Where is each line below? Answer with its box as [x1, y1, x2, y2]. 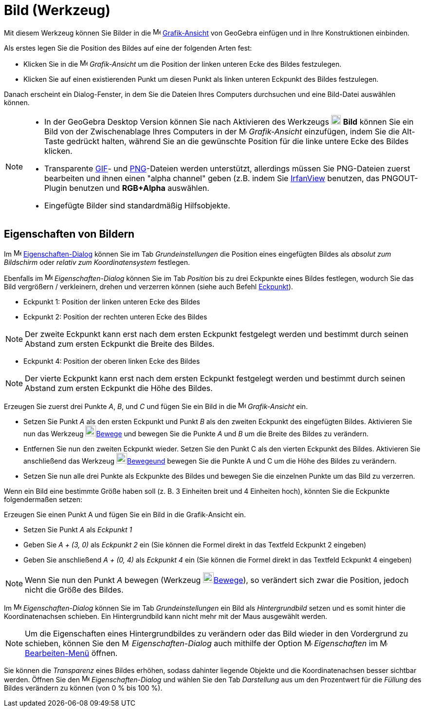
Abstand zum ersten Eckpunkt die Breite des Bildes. [25, 338, 215, 349]
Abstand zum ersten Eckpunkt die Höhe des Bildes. [25, 383, 213, 393]
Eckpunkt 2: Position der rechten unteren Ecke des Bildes [23, 312, 207, 321]
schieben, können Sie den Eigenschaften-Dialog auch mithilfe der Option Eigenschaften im [25, 638, 378, 648]
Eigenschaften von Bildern [4, 228, 135, 241]
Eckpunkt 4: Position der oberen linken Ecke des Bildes [23, 356, 200, 365]
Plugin [44, 183, 67, 193]
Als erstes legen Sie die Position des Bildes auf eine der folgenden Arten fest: [4, 43, 252, 52]
